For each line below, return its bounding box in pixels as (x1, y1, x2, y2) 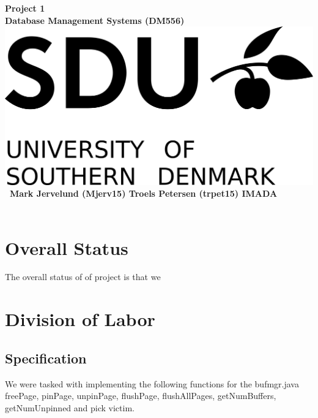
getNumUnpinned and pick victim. (5, 401, 135, 414)
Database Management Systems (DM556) (5, 13, 185, 26)
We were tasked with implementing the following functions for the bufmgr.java (5, 377, 299, 390)
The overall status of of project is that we (5, 270, 161, 283)
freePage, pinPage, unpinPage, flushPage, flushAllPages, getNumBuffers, (5, 389, 276, 402)
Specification (5, 348, 87, 367)
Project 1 (5, 2, 45, 14)
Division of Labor (5, 306, 155, 332)
